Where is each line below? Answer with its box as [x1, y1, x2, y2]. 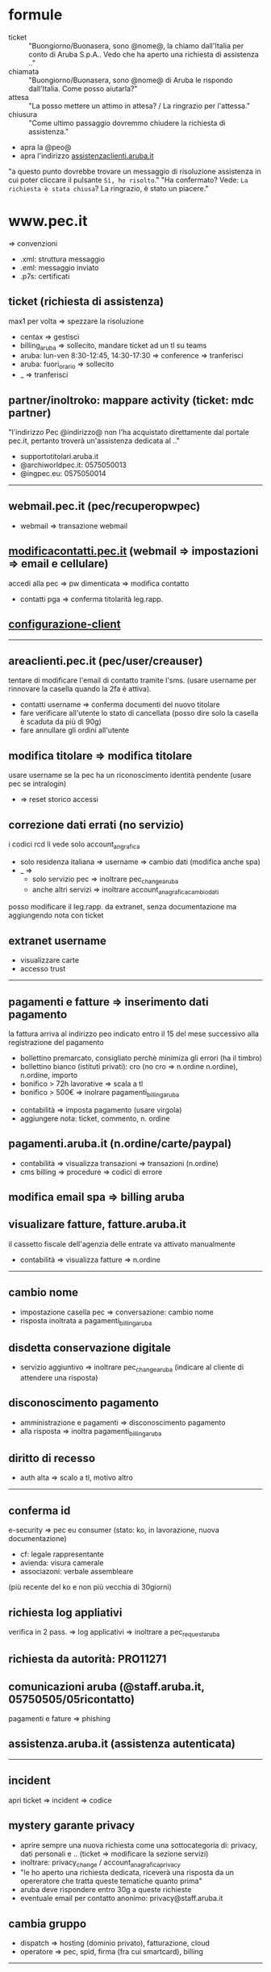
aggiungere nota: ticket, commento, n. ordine [19, 1113, 171, 1123]
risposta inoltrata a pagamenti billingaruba [19, 1315, 152, 1327]
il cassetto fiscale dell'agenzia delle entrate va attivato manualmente [8, 1239, 236, 1248]
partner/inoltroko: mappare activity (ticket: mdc [8, 393, 254, 407]
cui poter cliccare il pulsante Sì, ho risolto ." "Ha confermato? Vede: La [8, 175, 248, 185]
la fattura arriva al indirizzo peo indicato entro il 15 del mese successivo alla [8, 1029, 260, 1038]
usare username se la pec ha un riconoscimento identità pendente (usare [8, 771, 252, 780]
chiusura [8, 109, 38, 119]
